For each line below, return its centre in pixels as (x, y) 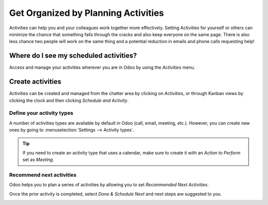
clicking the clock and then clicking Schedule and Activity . (69, 100)
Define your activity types (41, 113)
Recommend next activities (43, 175)
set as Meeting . (38, 160)
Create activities (35, 82)
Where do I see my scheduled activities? (73, 56)
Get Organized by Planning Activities (87, 13)
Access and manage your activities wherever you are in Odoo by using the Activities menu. (102, 67)
